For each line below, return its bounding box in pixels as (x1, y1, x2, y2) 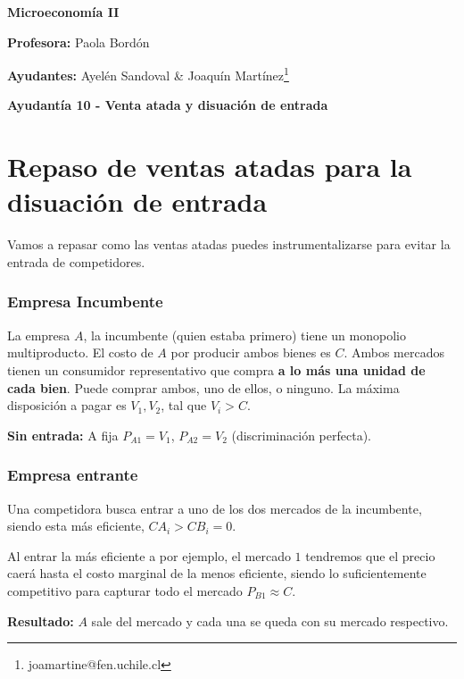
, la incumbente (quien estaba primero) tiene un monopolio (83, 325, 406, 344)
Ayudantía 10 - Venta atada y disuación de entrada (7, 96, 328, 114)
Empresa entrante (7, 464, 138, 486)
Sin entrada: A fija (7, 425, 119, 444)
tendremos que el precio (305, 546, 435, 565)
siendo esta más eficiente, (7, 516, 145, 535)
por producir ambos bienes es (170, 343, 331, 362)
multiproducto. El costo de (7, 343, 153, 362)
